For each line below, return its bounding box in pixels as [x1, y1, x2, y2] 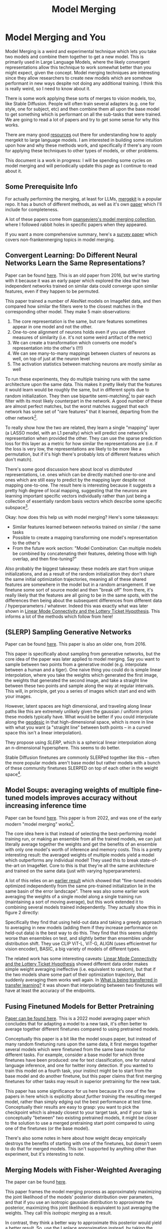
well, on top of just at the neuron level [12, 355, 90, 361]
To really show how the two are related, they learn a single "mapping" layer [5, 425, 160, 431]
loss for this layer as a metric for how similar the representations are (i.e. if [5, 440, 158, 447]
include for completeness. [5, 207, 59, 213]
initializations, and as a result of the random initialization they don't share [5, 570, 155, 577]
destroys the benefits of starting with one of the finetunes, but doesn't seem [5, 1140, 162, 1146]
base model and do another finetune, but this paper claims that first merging [5, 1073, 162, 1079]
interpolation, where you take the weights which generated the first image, [5, 672, 158, 678]
